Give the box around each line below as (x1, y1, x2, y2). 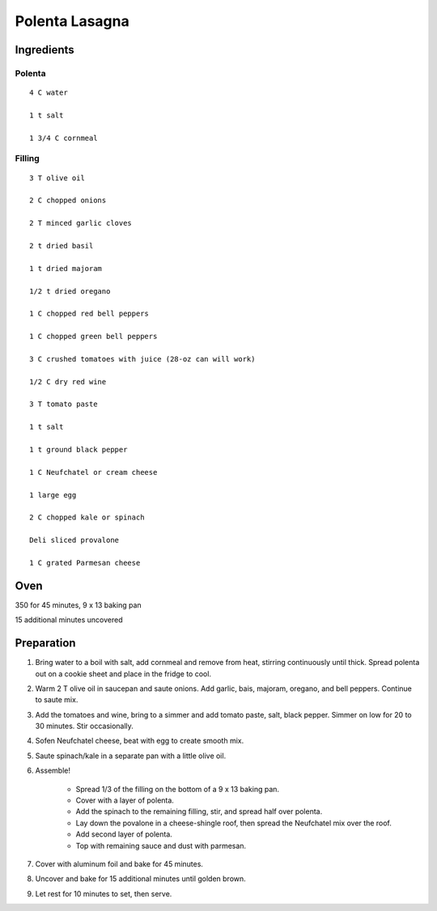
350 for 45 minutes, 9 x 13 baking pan (15, 600, 142, 610)
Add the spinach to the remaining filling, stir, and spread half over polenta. (75, 807, 323, 816)
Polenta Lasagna (15, 12, 129, 30)
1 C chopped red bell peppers (29, 309, 150, 319)
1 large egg (29, 490, 77, 499)
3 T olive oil (29, 173, 85, 182)
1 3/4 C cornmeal (29, 133, 98, 142)
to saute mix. (35, 695, 78, 705)
